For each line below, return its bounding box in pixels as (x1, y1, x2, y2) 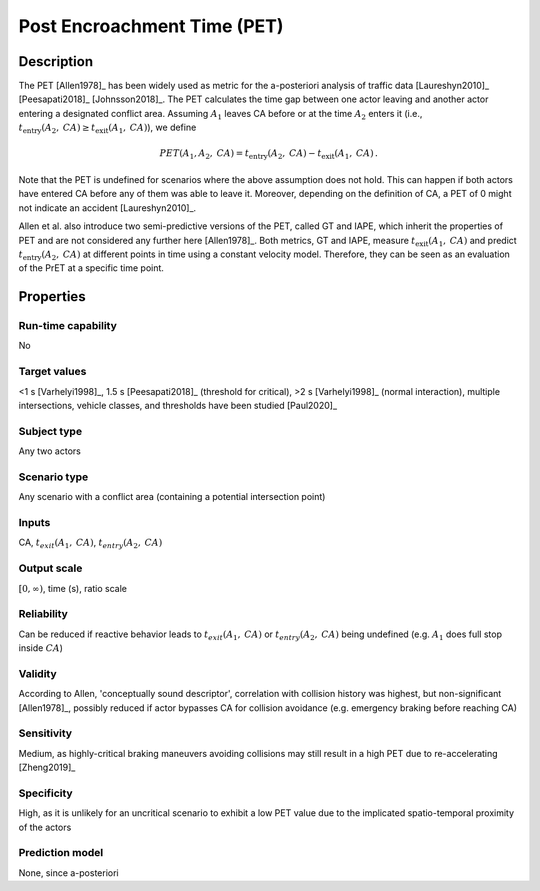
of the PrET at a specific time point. (18, 262, 165, 274)
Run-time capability (18, 319, 117, 333)
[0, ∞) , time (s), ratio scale (18, 582, 128, 594)
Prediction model (18, 846, 104, 860)
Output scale (18, 561, 83, 575)
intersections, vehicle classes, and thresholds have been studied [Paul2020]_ (18, 400, 338, 411)
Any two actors (18, 445, 82, 457)
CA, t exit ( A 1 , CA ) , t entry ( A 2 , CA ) (18, 536, 163, 551)
